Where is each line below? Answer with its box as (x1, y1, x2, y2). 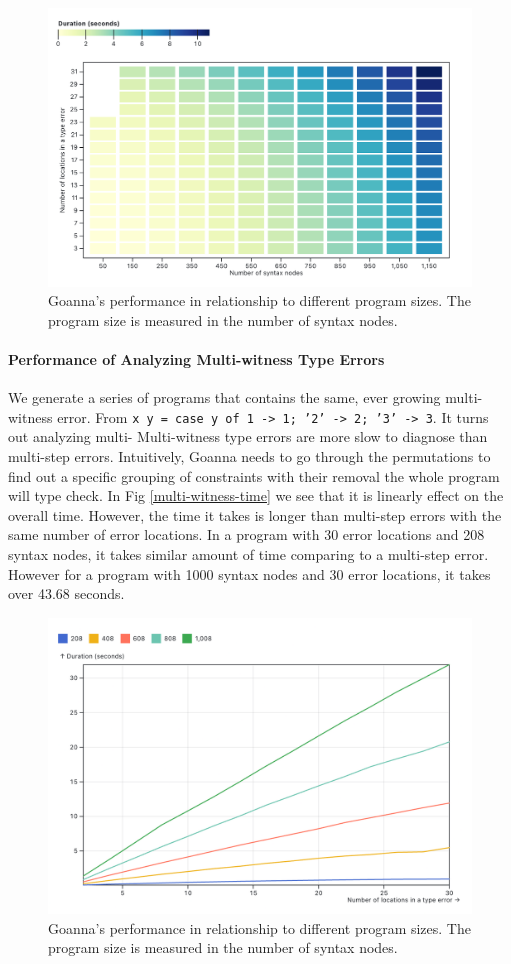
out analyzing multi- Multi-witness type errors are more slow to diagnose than (8, 426, 488, 447)
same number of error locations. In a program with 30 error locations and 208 (8, 524, 485, 545)
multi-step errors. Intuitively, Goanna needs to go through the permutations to (8, 446, 491, 467)
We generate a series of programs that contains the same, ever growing (8, 387, 441, 408)
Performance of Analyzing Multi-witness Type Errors (8, 349, 385, 370)
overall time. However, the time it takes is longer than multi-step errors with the (8, 504, 502, 525)
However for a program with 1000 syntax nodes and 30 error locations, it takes (8, 563, 491, 584)
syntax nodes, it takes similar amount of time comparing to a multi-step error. (8, 544, 489, 565)
